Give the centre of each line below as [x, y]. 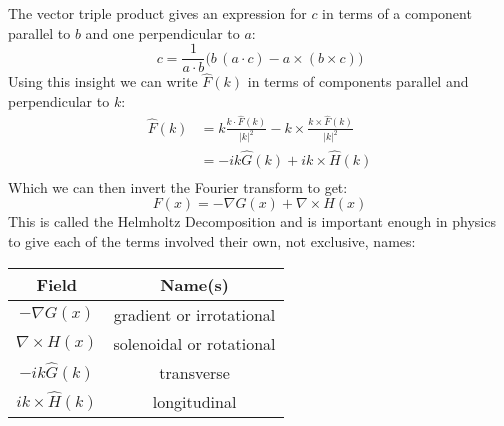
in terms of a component [397, 13]
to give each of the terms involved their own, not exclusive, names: [212, 240]
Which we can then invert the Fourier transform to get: [178, 186]
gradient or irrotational [194, 314]
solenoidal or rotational [194, 343]
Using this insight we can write [103, 81]
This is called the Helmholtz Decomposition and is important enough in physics [252, 221]
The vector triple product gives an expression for [157, 13]
